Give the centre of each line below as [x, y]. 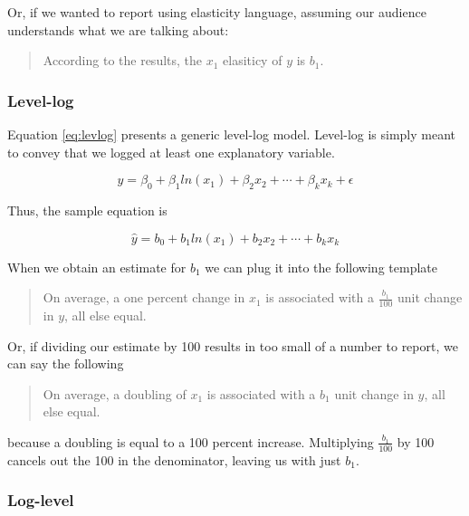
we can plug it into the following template [321, 267]
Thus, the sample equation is [87, 210]
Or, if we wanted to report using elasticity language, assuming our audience [217, 12]
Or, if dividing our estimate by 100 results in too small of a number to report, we [233, 345]
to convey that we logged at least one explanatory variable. [171, 152]
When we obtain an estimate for [97, 267]
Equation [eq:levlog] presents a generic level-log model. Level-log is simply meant [232, 134]
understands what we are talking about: [118, 29]
